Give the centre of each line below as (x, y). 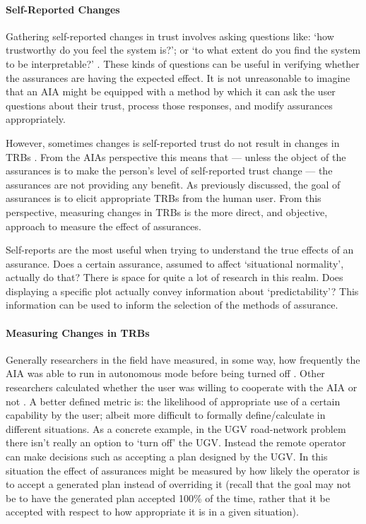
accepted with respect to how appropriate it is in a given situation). (152, 512)
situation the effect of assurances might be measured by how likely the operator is (183, 470)
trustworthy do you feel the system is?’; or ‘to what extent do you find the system (183, 50)
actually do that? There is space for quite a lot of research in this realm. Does (175, 277)
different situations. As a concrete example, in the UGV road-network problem (176, 428)
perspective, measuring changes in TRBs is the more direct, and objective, (167, 212)
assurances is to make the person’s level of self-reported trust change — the (169, 171)
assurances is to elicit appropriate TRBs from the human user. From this (164, 198)
